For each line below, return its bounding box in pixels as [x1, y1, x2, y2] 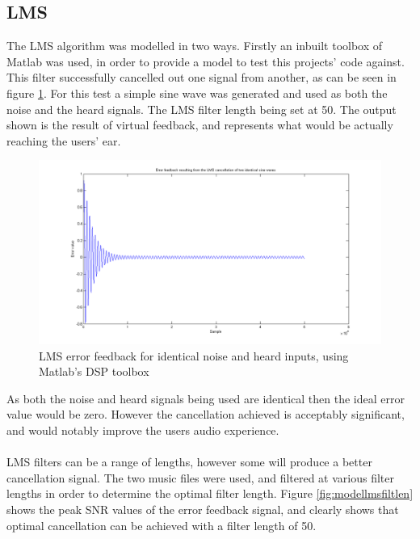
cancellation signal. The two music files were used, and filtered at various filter [6, 469, 395, 486]
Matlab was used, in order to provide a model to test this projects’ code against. [6, 53, 405, 69]
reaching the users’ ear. [6, 132, 121, 149]
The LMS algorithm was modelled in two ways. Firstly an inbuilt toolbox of [6, 37, 383, 54]
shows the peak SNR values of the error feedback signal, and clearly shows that [6, 501, 399, 518]
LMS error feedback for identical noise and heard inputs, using [39, 347, 349, 364]
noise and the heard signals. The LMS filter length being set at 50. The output [6, 100, 397, 117]
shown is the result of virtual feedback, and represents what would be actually [6, 116, 393, 133]
